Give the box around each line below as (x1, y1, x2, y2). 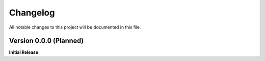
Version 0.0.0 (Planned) (9, 37, 84, 45)
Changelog (9, 7, 55, 18)
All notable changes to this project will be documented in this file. (9, 24, 141, 30)
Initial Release (9, 49, 39, 55)
